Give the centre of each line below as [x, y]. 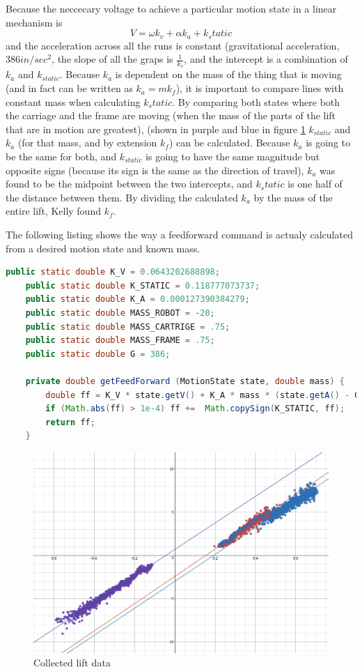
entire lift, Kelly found [53, 211]
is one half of [315, 184]
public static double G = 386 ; [98, 354]
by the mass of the [293, 197]
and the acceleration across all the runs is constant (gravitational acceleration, [173, 45]
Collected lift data [72, 663]
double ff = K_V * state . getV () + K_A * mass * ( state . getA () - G [203, 395]
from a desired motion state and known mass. [103, 248]
